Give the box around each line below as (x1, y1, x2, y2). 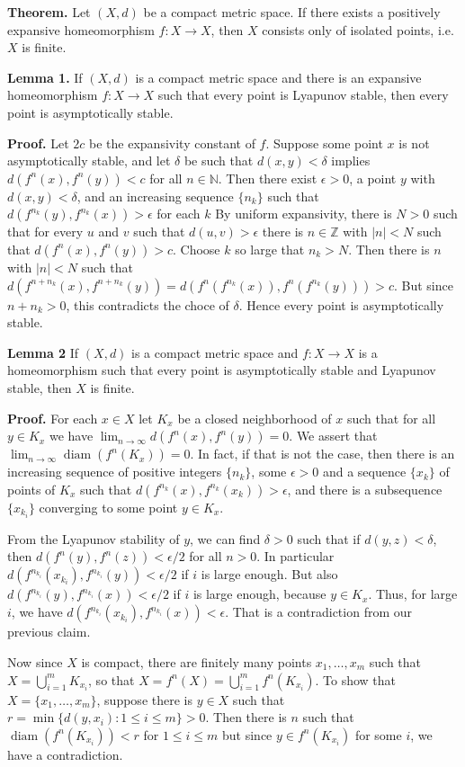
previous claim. (7, 622, 91, 641)
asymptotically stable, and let (7, 151, 171, 170)
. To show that (315, 670, 397, 689)
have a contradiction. (7, 745, 123, 763)
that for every (7, 222, 84, 241)
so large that (235, 239, 305, 258)
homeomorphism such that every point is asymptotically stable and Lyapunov (7, 361, 436, 379)
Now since (7, 652, 63, 671)
